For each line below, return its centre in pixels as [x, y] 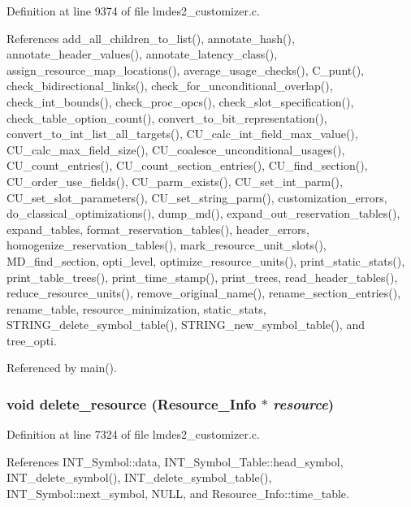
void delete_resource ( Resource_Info [132, 403]
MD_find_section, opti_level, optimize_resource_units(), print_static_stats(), [206, 260]
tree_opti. [32, 340]
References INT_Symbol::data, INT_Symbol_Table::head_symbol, [175, 461]
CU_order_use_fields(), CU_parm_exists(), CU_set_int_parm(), [175, 181]
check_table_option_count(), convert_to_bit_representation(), [167, 117]
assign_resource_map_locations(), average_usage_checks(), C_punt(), [186, 69]
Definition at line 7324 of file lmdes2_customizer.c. [133, 434]
